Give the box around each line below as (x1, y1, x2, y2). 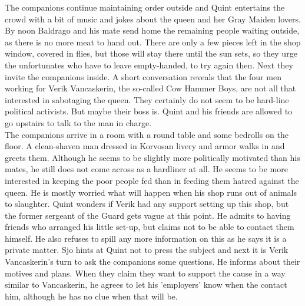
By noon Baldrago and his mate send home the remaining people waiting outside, (5, 24, 300, 37)
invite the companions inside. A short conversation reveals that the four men (5, 70, 281, 83)
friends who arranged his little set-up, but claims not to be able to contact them (5, 221, 294, 233)
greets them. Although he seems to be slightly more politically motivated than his (5, 151, 300, 163)
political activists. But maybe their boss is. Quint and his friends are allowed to (5, 105, 293, 117)
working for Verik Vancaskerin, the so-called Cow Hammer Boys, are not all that (5, 82, 296, 94)
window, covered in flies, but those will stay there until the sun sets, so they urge (5, 47, 297, 60)
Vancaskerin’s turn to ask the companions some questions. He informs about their (5, 255, 300, 268)
